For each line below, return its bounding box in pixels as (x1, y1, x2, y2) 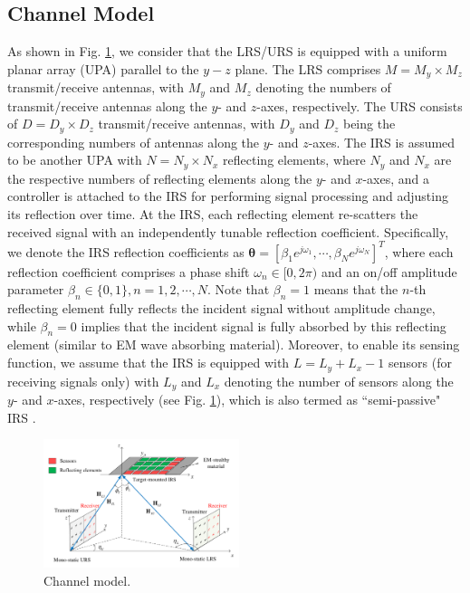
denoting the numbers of (255, 78, 391, 97)
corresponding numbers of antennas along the (7, 132, 260, 151)
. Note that (207, 280, 270, 299)
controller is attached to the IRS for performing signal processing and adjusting (7, 187, 448, 206)
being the (342, 114, 396, 133)
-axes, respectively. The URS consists (256, 96, 463, 115)
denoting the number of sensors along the (224, 371, 454, 390)
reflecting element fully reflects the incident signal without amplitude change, (7, 299, 436, 318)
